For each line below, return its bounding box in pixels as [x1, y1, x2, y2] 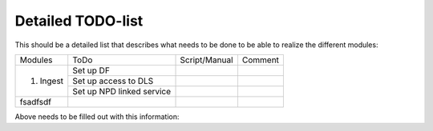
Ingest [39, 75, 64, 86]
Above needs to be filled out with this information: [14, 112, 180, 121]
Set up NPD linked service [72, 85, 172, 97]
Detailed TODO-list [14, 12, 144, 30]
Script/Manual [180, 54, 233, 65]
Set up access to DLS [72, 75, 154, 86]
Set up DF [72, 65, 110, 76]
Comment [241, 54, 280, 65]
